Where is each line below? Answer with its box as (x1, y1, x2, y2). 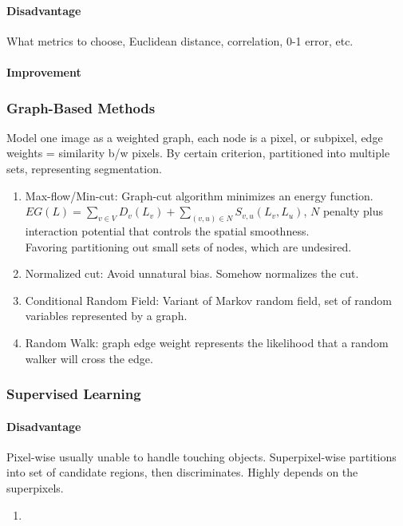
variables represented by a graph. (25, 307, 188, 324)
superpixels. (6, 480, 64, 496)
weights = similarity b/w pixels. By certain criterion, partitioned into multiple (6, 144, 390, 161)
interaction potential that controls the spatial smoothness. (25, 223, 310, 239)
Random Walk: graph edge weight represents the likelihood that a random (25, 334, 389, 350)
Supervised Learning (6, 384, 141, 404)
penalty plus (322, 203, 384, 219)
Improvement (6, 63, 81, 80)
